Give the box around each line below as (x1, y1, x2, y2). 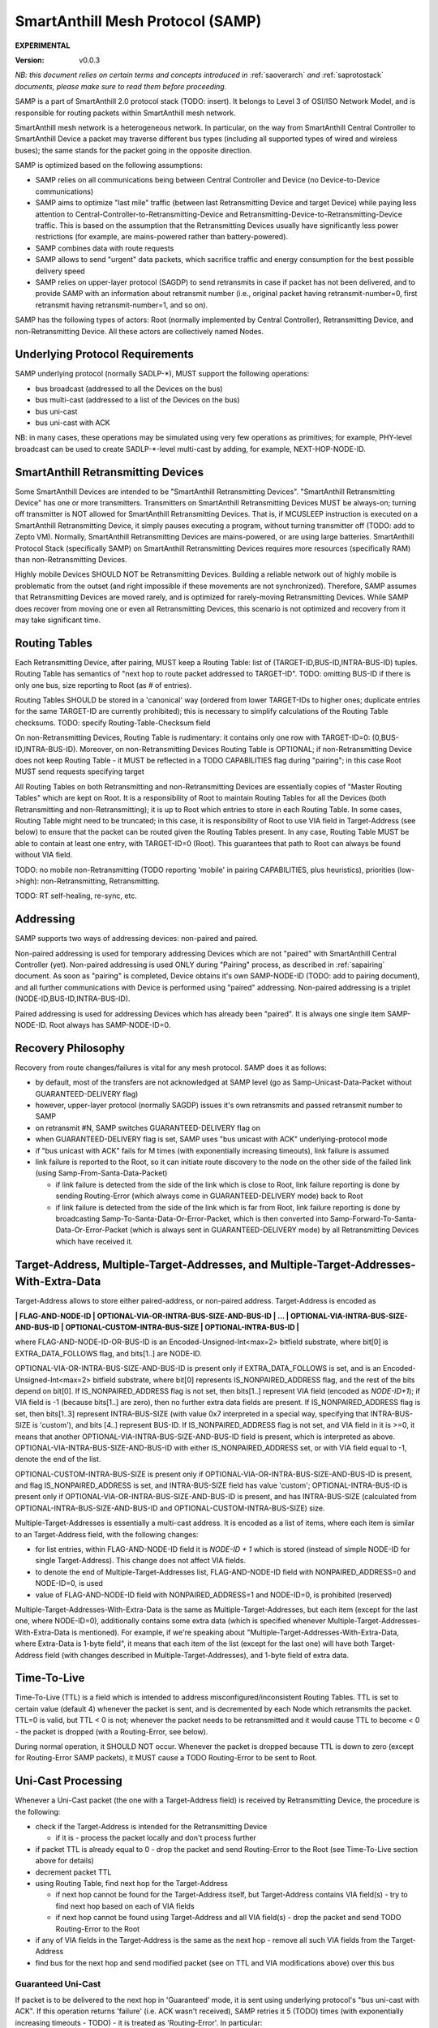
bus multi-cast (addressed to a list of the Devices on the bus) (35, 395, 240, 405)
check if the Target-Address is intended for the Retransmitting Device (35, 1822, 268, 1832)
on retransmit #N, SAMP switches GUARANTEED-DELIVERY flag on (35, 1123, 261, 1132)
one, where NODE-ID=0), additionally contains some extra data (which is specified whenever (15, 1616, 326, 1626)
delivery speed (35, 266, 85, 276)
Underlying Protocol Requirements (15, 347, 195, 361)
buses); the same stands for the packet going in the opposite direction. (15, 145, 252, 155)
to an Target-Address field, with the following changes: (15, 1529, 199, 1539)
